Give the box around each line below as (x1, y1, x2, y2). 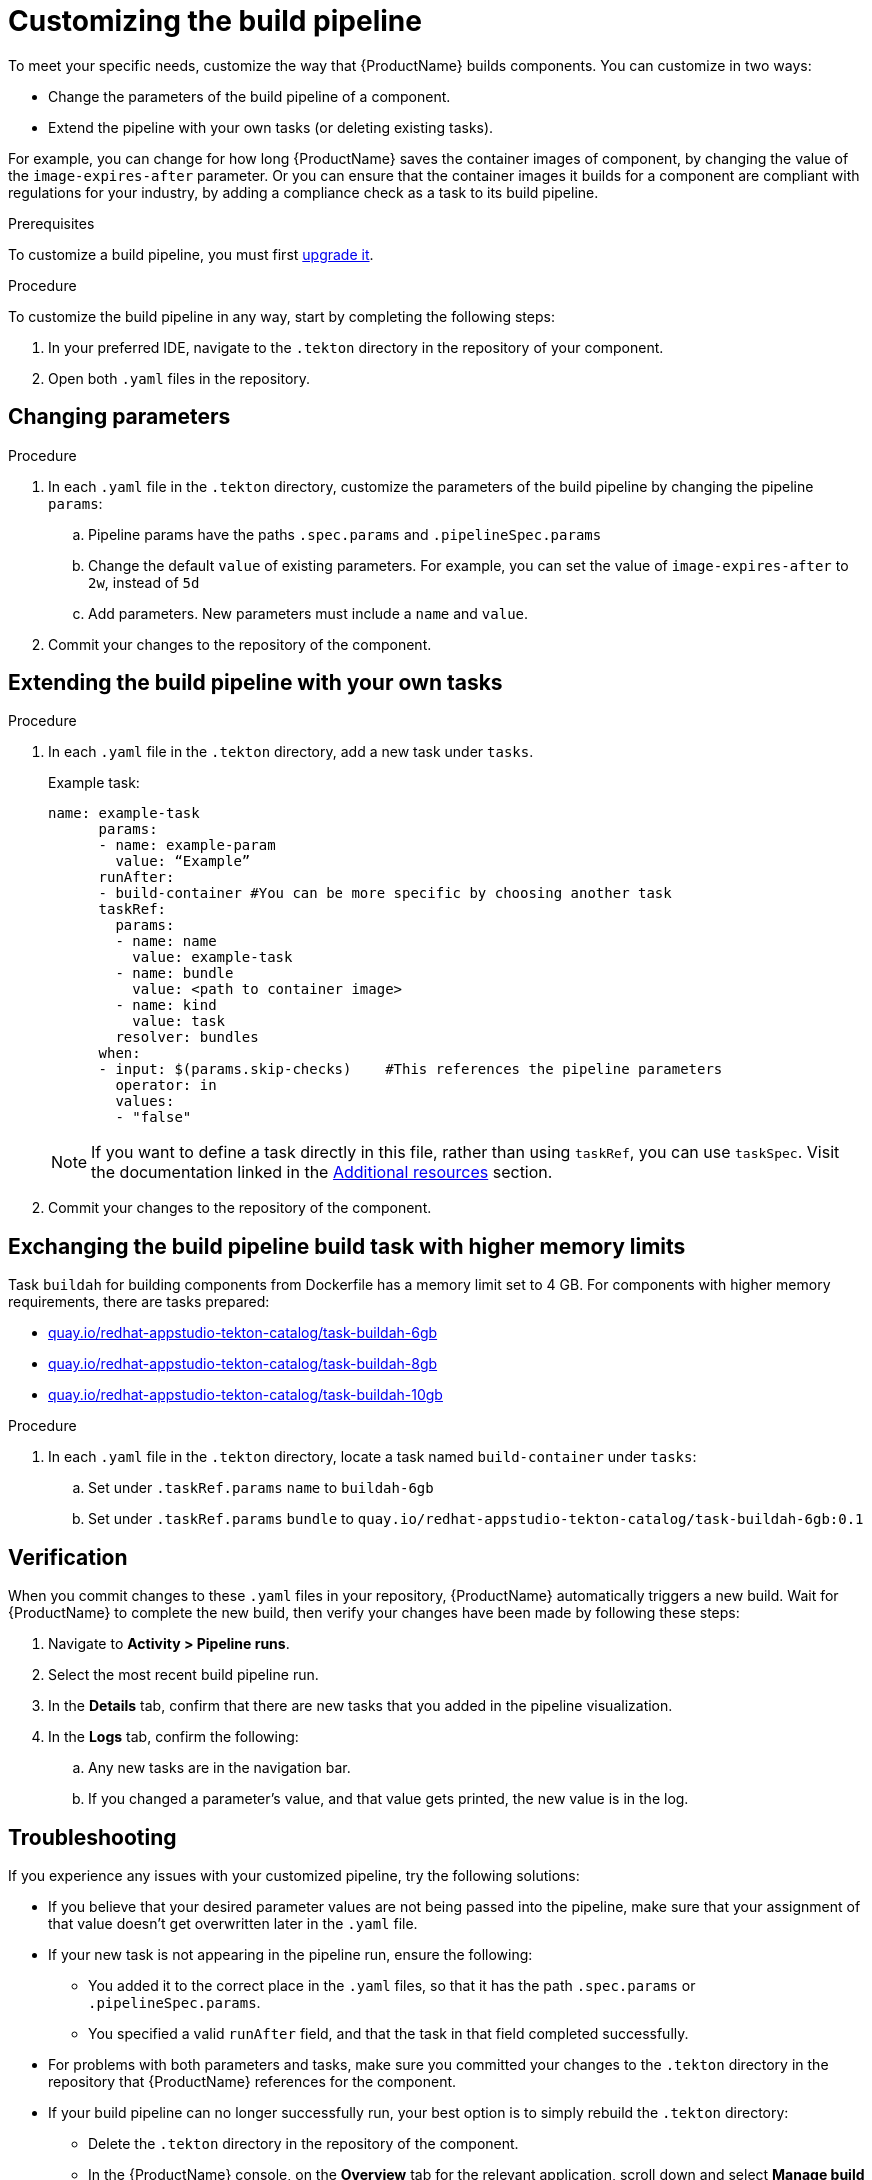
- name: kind (115, 997, 217, 1014)
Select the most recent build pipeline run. (48, 1666, 319, 1684)
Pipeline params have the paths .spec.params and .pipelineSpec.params (88, 525, 602, 543)
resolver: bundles (115, 1029, 259, 1046)
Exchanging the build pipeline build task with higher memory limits (8, 1233, 686, 1259)
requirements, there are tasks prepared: (8, 1293, 270, 1311)
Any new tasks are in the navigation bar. (88, 1759, 351, 1777)
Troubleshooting (8, 1824, 177, 1850)
